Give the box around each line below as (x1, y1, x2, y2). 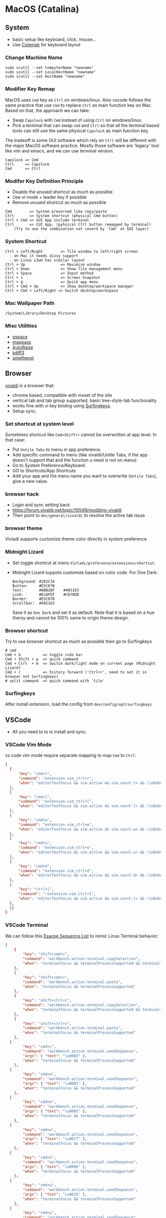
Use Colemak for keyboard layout (12, 42, 81, 48)
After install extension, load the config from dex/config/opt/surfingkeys (5, 701, 152, 707)
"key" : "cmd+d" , (18, 863, 52, 869)
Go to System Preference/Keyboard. (12, 462, 86, 468)
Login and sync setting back (12, 502, 70, 508)
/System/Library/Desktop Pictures (5, 311, 77, 316)
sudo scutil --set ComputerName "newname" (5, 66, 94, 71)
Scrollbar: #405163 (12, 601, 55, 606)
